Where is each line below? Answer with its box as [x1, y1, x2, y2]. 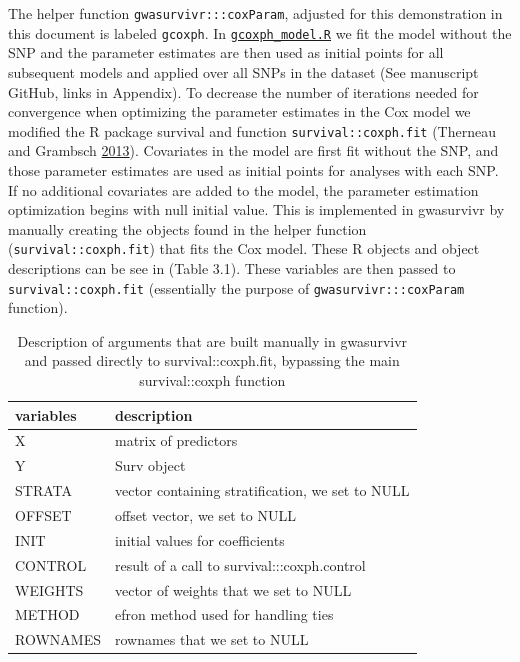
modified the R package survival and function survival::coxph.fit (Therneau [8, 120, 496, 141]
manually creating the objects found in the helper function [8, 218, 367, 239]
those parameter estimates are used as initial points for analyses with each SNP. [8, 159, 499, 180]
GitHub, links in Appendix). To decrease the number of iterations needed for [8, 81, 479, 102]
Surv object [114, 455, 186, 476]
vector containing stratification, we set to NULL [114, 480, 410, 501]
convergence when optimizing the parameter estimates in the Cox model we [8, 101, 471, 122]
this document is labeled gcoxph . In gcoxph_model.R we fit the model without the [8, 22, 512, 43]
